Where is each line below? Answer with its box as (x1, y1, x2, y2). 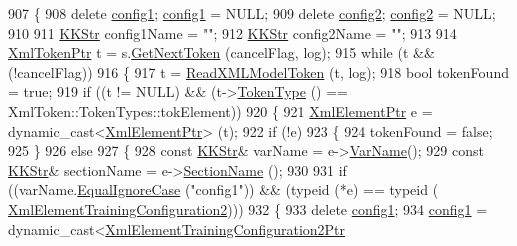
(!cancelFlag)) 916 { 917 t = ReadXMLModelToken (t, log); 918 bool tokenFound (8, 61, 509, 82)
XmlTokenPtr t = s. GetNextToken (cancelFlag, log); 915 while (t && (8, 42, 435, 63)
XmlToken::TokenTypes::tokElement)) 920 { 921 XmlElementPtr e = (8, 100, 433, 121)
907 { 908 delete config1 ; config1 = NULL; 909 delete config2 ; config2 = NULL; (8, 3, 496, 23)
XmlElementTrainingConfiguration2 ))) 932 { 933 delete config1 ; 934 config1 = (8, 198, 488, 219)
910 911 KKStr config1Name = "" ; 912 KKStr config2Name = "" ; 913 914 (8, 22, 457, 43)
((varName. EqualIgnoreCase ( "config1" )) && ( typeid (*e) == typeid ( (8, 179, 439, 200)
